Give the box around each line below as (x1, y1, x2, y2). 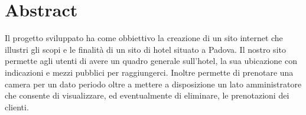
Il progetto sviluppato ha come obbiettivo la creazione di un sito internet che (5, 32, 283, 44)
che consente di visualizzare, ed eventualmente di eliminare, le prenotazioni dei (5, 89, 289, 102)
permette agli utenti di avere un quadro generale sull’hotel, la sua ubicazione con (5, 55, 297, 67)
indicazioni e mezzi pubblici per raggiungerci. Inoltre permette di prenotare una (5, 66, 294, 78)
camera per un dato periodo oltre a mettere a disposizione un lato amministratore (5, 77, 302, 90)
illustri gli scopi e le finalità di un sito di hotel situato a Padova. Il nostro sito (5, 43, 286, 55)
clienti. (5, 100, 29, 113)
